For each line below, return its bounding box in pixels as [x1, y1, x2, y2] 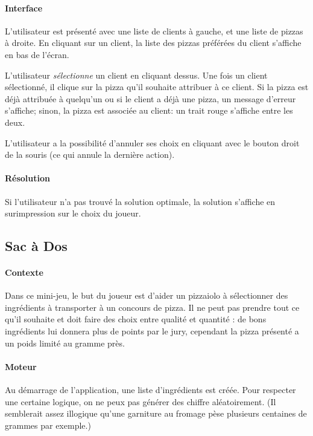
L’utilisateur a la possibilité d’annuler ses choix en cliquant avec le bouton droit [5, 136, 300, 149]
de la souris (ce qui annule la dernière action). [5, 148, 175, 161]
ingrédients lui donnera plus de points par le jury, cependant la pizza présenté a [5, 325, 299, 337]
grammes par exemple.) [5, 418, 91, 431]
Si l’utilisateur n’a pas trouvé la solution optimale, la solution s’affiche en [5, 195, 276, 207]
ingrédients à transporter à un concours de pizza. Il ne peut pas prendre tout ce [5, 301, 300, 313]
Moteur [5, 360, 37, 373]
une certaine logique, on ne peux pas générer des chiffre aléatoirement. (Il [5, 395, 276, 408]
